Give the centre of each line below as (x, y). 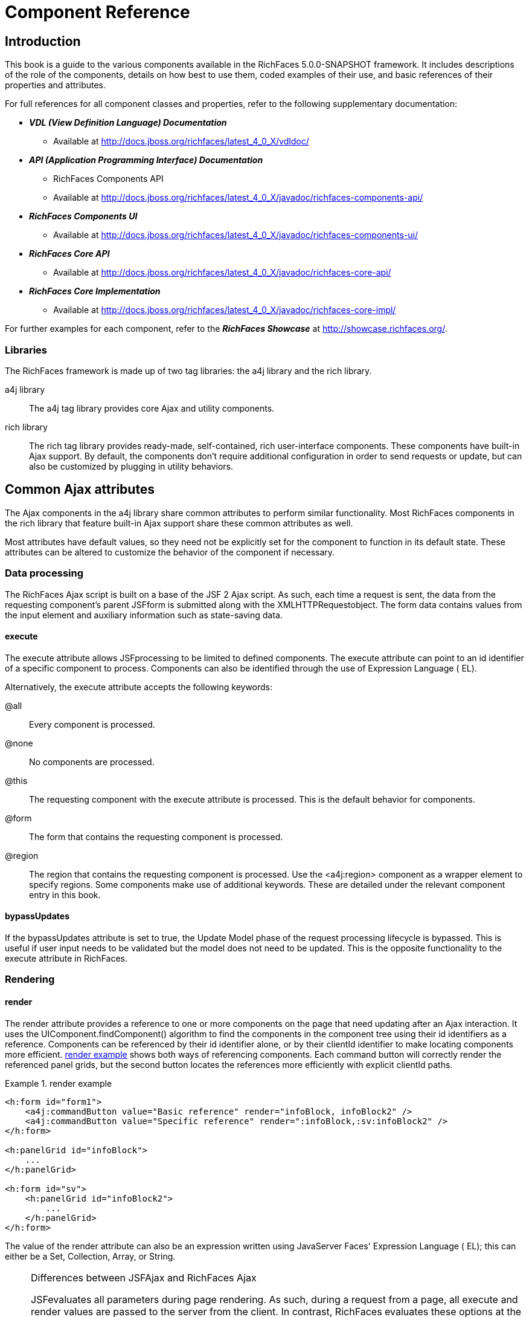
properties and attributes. (56, 85)
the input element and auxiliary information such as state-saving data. (144, 615)
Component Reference (98, 12)
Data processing (44, 573)
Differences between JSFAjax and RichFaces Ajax (144, 1277)
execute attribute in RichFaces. (66, 958)
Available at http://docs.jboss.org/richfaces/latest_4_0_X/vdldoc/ (181, 141)
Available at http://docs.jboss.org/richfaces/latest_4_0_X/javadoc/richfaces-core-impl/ (225, 310)
